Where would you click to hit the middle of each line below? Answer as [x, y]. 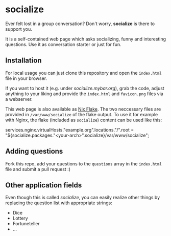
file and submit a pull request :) [38, 169]
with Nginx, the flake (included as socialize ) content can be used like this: [84, 120]
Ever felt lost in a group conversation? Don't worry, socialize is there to [80, 24]
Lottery [20, 218]
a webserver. [19, 99]
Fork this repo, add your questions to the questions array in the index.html [84, 164]
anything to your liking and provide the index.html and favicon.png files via [84, 94]
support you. [19, 29]
